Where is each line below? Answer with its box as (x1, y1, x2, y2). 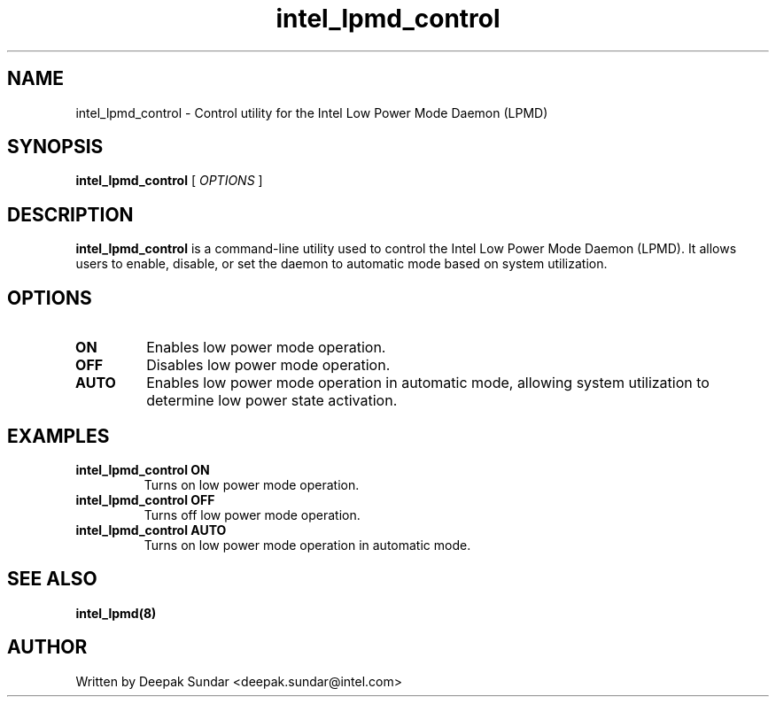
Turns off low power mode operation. (144, 507, 361, 522)
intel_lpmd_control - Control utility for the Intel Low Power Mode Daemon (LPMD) (75, 104, 548, 120)
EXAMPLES (7, 424, 110, 447)
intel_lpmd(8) (75, 605, 157, 621)
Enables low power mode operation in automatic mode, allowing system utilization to (146, 374, 710, 392)
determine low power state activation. (146, 391, 398, 410)
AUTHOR (7, 636, 88, 659)
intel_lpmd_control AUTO (75, 522, 227, 538)
